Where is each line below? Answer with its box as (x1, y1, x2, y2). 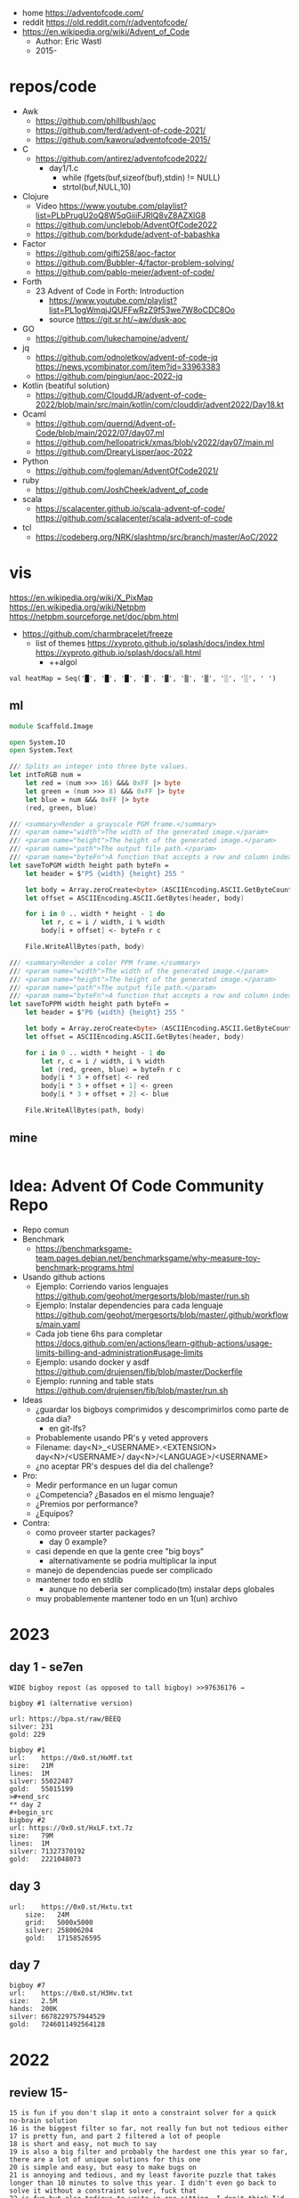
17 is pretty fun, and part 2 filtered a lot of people (9, 2132, 221, 2141)
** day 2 (9, 1800, 42, 1809)
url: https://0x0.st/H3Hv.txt (9, 1989, 133, 1998)
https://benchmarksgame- (35, 1243, 133, 1253)
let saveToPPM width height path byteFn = (9, 1000, 169, 1009)
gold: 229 (9, 1730, 46, 1739)
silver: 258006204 (25, 1926, 93, 1934)
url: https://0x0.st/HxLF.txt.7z (9, 1823, 133, 1832)
